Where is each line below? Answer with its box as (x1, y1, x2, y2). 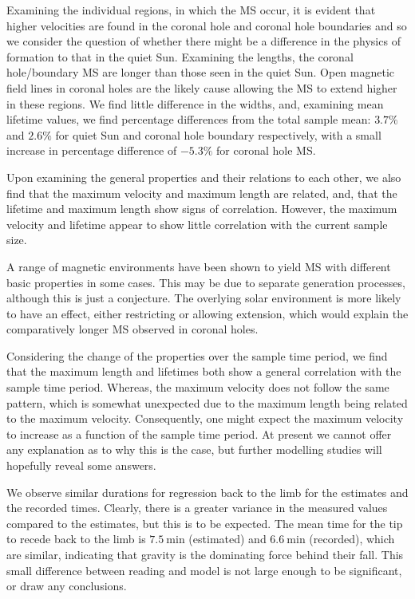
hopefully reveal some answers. (6, 457, 156, 474)
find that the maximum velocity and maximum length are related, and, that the (6, 184, 397, 201)
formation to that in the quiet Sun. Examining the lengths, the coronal (6, 48, 354, 65)
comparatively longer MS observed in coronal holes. (6, 321, 259, 337)
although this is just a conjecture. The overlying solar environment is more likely (6, 290, 401, 306)
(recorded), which (309, 530, 395, 547)
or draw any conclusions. (6, 577, 127, 594)
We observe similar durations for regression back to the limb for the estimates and (6, 483, 409, 500)
